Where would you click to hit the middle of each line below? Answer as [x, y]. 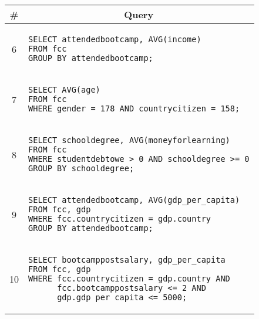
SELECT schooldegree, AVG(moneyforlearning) [129, 140]
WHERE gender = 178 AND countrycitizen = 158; [134, 108]
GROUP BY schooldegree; [81, 168]
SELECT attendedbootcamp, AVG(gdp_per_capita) [134, 200]
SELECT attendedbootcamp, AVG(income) [115, 39]
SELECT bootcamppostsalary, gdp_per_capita [127, 260]
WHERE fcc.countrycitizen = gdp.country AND [129, 279]
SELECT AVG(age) [64, 90]
